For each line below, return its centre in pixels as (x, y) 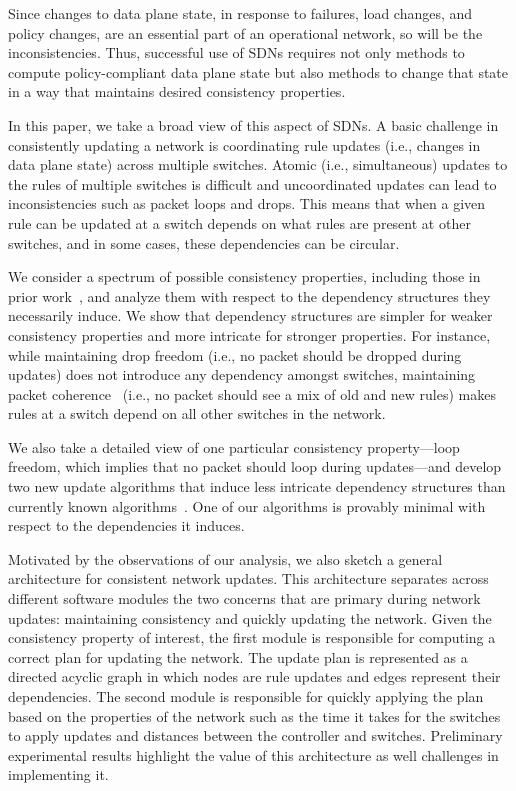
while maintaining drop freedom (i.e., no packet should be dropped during (235, 354)
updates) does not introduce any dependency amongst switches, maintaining (242, 374)
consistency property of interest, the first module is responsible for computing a (252, 637)
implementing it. (58, 774)
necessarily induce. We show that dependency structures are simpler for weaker (250, 315)
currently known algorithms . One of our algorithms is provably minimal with (247, 505)
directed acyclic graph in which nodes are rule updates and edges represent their (254, 676)
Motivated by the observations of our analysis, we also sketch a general (225, 558)
